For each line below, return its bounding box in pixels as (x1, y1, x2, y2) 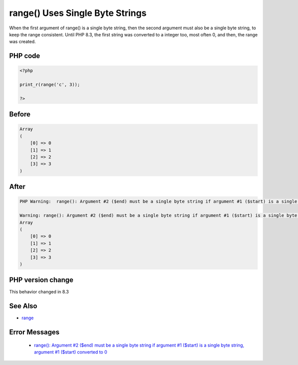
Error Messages (9, 328, 60, 337)
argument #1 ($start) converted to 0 (34, 349, 108, 355)
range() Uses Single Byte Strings (9, 7, 147, 18)
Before (9, 110, 31, 119)
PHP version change (9, 276, 74, 284)
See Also (9, 302, 37, 310)
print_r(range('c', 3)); (19, 82, 80, 88)
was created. (9, 39, 36, 45)
